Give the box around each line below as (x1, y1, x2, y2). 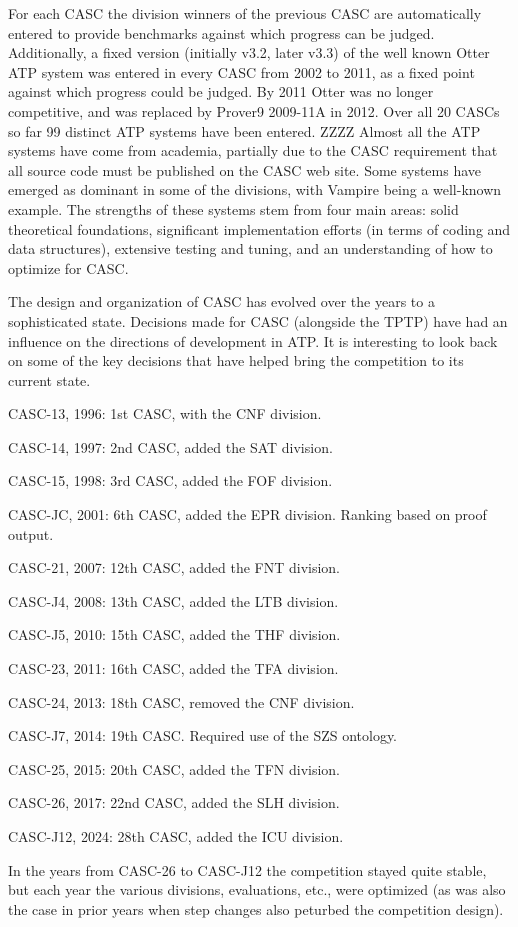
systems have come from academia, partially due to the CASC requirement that (8, 140, 498, 161)
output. (8, 523, 54, 544)
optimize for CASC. (8, 257, 129, 278)
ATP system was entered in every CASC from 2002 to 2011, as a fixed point (8, 61, 475, 82)
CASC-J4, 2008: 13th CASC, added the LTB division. (8, 590, 339, 611)
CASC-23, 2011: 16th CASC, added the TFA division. (8, 658, 339, 679)
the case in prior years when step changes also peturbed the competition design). (8, 898, 504, 919)
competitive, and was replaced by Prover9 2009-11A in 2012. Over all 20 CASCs (8, 100, 500, 121)
